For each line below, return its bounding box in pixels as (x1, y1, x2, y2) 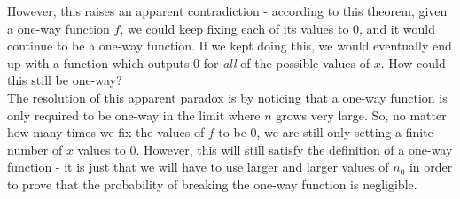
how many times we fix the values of (7, 123, 205, 142)
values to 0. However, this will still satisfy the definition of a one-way (77, 140, 453, 158)
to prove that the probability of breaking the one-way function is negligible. (7, 174, 417, 193)
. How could (380, 53, 446, 72)
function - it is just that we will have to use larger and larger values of (7, 157, 389, 176)
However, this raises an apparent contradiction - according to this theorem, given (7, 2, 448, 19)
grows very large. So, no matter (276, 105, 447, 124)
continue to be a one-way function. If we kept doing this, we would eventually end (7, 36, 452, 55)
